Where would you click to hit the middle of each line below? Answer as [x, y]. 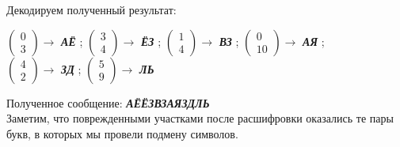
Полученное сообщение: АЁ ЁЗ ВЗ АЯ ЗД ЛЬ [108, 102]
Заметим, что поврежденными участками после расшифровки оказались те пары [200, 118]
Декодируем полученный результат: [91, 9]
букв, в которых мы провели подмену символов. [122, 133]
